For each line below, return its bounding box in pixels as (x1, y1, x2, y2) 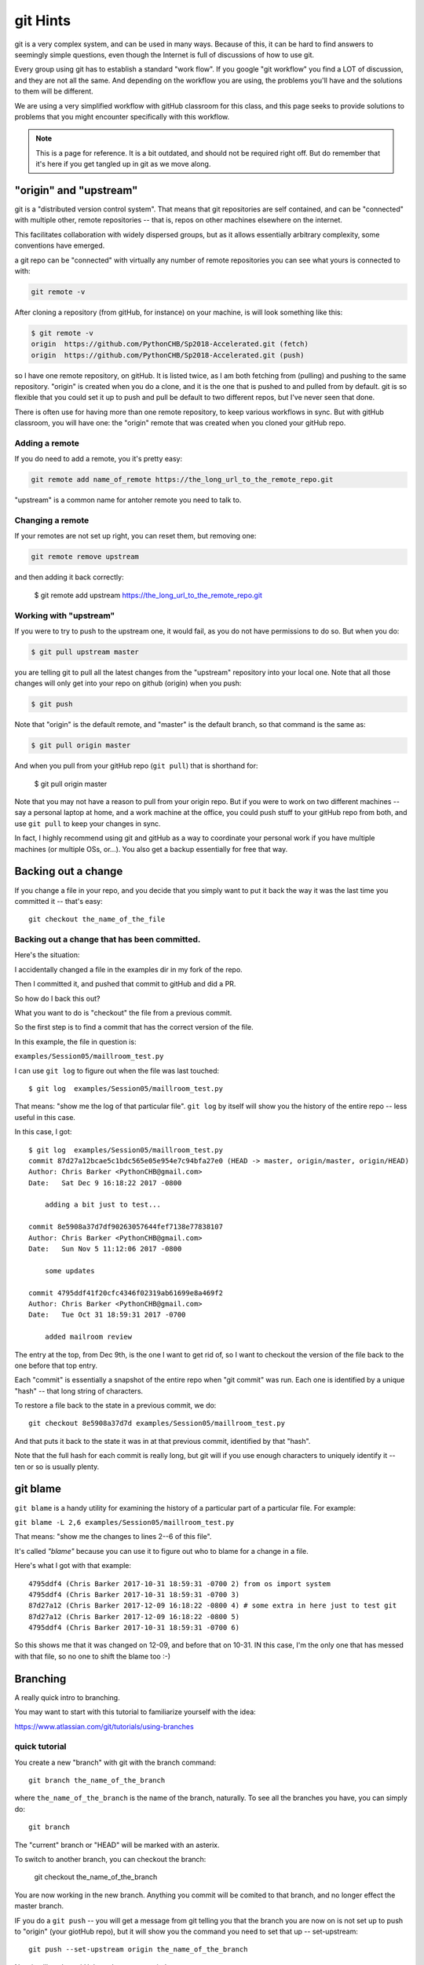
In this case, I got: (14, 1127, 72, 1137)
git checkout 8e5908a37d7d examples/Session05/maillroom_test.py (28, 1419, 286, 1428)
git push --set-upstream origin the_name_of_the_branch (28, 1945, 248, 1954)
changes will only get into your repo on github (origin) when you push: (14, 678, 242, 688)
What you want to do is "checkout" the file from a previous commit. (14, 1008, 232, 1017)
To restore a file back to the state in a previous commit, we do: (14, 1401, 217, 1410)
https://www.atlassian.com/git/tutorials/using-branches (14, 1721, 194, 1731)
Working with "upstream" (14, 610, 115, 621)
